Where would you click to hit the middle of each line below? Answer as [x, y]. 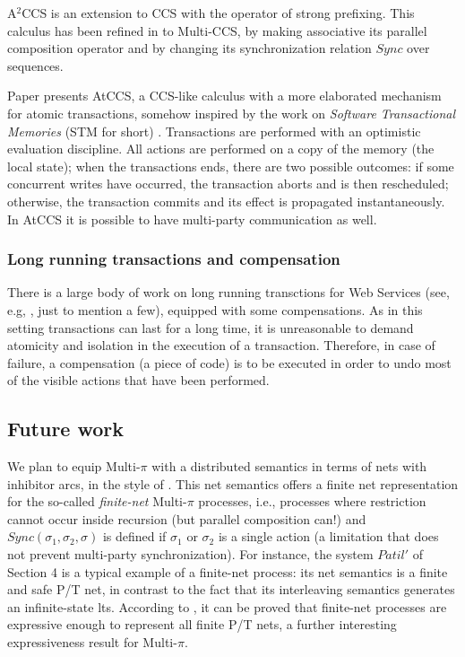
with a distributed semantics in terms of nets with [289, 466]
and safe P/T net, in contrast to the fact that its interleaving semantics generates [231, 589]
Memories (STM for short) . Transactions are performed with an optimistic [214, 131]
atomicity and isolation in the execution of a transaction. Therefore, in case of [221, 345]
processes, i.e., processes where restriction [312, 501]
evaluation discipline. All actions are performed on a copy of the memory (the [221, 149]
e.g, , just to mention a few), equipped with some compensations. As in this [215, 309]
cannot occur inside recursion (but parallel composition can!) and [187, 518]
